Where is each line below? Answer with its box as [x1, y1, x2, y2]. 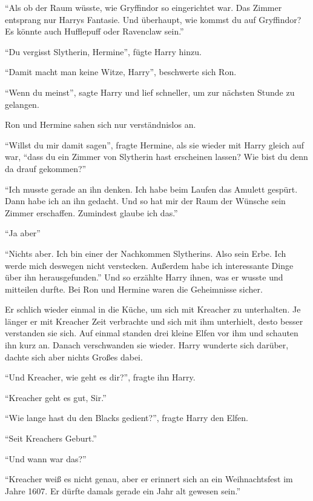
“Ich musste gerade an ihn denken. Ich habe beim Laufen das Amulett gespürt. [5, 182, 298, 195]
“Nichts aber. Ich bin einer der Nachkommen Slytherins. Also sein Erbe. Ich [5, 247, 286, 259]
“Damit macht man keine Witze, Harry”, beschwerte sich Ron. [5, 65, 237, 78]
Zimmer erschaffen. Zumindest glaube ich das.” [5, 206, 178, 219]
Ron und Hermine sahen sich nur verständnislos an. [5, 118, 196, 131]
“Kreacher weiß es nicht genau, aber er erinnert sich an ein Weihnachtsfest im [5, 473, 293, 485]
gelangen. [5, 98, 39, 110]
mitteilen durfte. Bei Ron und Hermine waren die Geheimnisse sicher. [5, 282, 263, 295]
